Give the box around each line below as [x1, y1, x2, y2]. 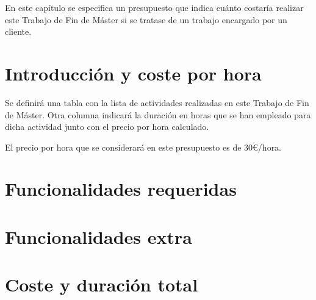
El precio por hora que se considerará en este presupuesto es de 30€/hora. [5, 140, 282, 153]
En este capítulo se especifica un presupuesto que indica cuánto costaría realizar [5, 1, 304, 13]
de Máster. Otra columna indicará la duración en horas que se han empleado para [5, 108, 311, 121]
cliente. [5, 25, 32, 38]
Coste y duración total [5, 272, 198, 297]
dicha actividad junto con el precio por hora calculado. [5, 120, 209, 133]
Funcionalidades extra [5, 224, 192, 249]
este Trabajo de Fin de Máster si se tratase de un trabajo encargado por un [5, 13, 287, 26]
